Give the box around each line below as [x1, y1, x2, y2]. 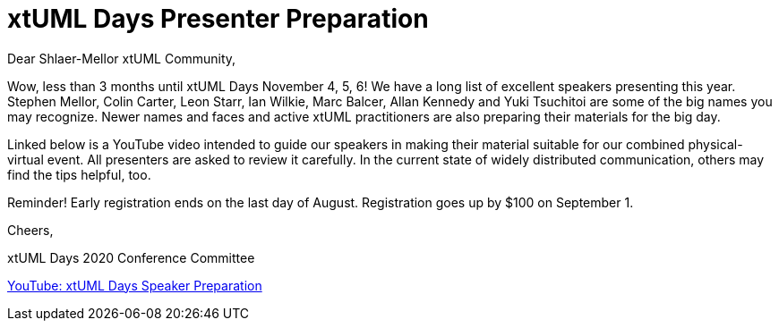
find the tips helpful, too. [7, 166, 151, 182]
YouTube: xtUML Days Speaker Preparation [7, 277, 262, 293]
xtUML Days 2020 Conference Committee [7, 249, 255, 265]
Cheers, [7, 222, 54, 238]
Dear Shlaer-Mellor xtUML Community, [7, 50, 236, 66]
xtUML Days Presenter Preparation [7, 4, 429, 34]
